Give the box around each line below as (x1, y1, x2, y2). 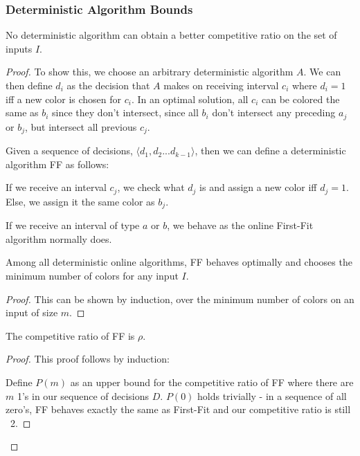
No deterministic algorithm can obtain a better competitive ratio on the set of (6, 28, 337, 42)
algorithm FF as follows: (6, 156, 109, 171)
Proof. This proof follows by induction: (6, 352, 170, 366)
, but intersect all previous (25, 119, 137, 134)
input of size (6, 305, 58, 320)
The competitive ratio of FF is (6, 328, 135, 343)
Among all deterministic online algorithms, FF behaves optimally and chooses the (6, 255, 352, 269)
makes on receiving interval (163, 78, 279, 92)
